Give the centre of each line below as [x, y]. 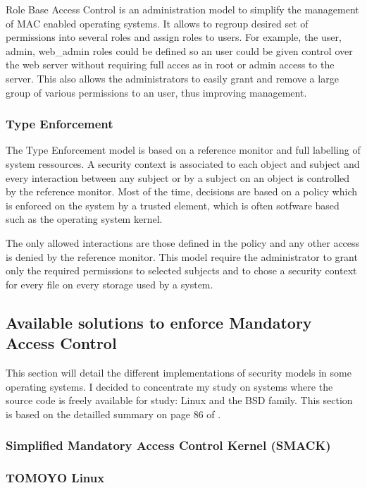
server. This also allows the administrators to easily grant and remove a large [172, 78]
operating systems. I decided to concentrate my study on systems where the [169, 386]
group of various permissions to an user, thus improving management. [156, 92]
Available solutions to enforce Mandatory [159, 322]
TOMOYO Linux [55, 478]
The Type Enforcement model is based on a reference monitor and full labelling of [183, 150]
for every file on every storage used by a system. [110, 284]
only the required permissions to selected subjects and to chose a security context [181, 270]
